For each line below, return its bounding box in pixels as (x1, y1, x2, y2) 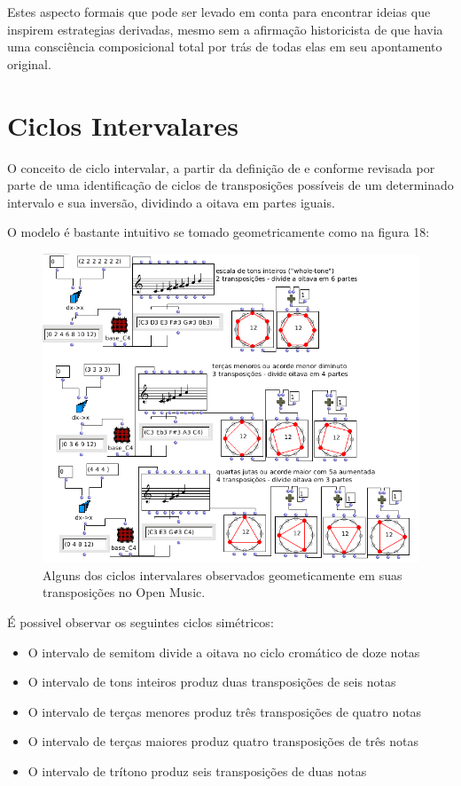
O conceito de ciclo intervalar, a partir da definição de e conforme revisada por (7, 158, 435, 177)
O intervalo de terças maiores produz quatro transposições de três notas (27, 732, 419, 751)
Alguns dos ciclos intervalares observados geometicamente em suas (43, 565, 402, 584)
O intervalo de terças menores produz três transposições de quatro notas (27, 702, 422, 720)
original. (7, 54, 51, 73)
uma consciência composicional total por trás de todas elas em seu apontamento (7, 37, 442, 56)
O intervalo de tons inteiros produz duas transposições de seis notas (27, 672, 396, 691)
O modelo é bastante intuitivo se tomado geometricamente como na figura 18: (7, 223, 430, 241)
